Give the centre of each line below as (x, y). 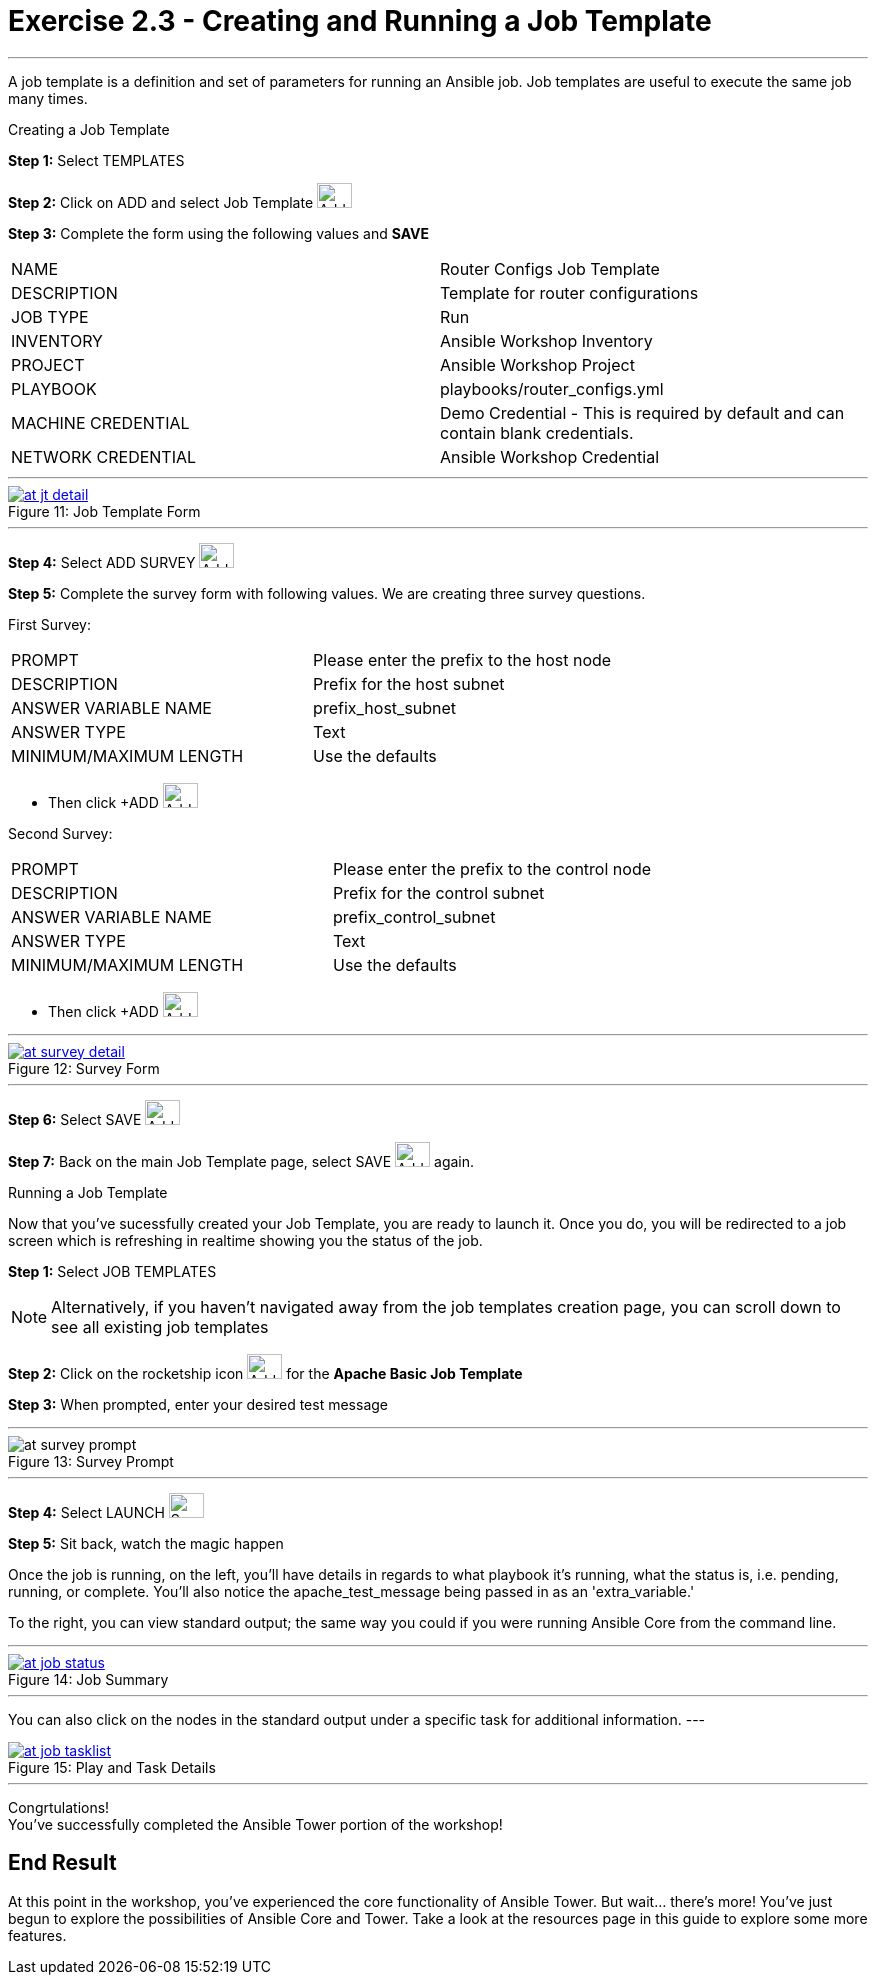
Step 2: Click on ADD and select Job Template (161, 202)
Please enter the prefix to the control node (492, 868)
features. (37, 1935)
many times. (48, 98)
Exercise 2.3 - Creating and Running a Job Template (360, 21)
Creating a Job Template (89, 129)
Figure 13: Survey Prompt (91, 1461)
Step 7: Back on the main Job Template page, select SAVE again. (241, 1161)
